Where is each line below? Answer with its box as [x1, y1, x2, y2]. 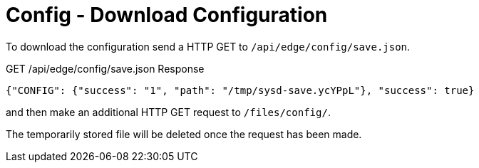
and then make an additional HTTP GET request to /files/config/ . [6, 105, 331, 118]
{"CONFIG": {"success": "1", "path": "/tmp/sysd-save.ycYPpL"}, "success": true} [6, 84, 475, 96]
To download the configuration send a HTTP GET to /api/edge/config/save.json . [6, 40, 411, 53]
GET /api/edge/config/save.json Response [6, 62, 205, 75]
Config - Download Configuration [6, 3, 328, 27]
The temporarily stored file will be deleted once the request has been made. [6, 127, 362, 140]
